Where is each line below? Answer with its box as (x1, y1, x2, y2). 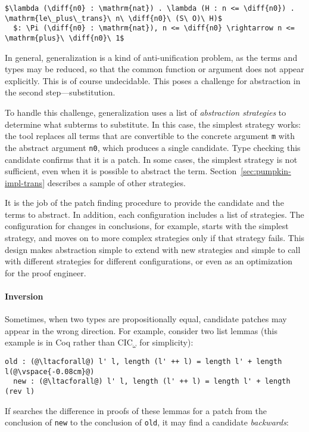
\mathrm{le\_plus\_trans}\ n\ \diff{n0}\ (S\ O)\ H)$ (5, 14, 223, 23)
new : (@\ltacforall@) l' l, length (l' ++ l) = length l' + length (13, 377, 291, 386)
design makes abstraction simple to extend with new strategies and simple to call (5, 243, 301, 255)
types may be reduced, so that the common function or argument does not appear (5, 63, 304, 75)
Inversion (5, 290, 43, 303)
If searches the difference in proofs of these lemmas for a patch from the (5, 404, 267, 416)
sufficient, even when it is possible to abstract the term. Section (5, 165, 237, 177)
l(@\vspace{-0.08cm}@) (5, 367, 95, 376)
